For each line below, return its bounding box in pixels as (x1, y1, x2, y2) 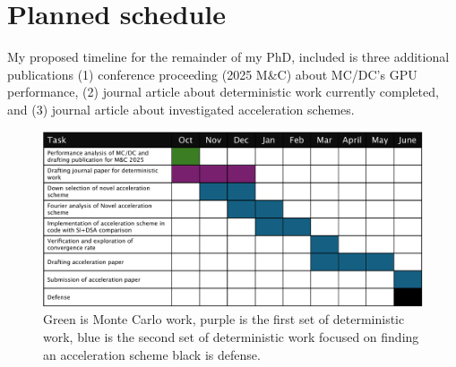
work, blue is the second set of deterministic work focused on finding (43, 327, 419, 346)
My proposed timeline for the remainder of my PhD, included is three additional (7, 47, 450, 66)
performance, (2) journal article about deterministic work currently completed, (7, 82, 439, 101)
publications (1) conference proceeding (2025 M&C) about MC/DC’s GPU (7, 64, 417, 83)
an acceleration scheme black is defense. (43, 345, 261, 363)
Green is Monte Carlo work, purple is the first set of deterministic (43, 310, 405, 329)
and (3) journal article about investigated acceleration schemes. (7, 99, 355, 118)
